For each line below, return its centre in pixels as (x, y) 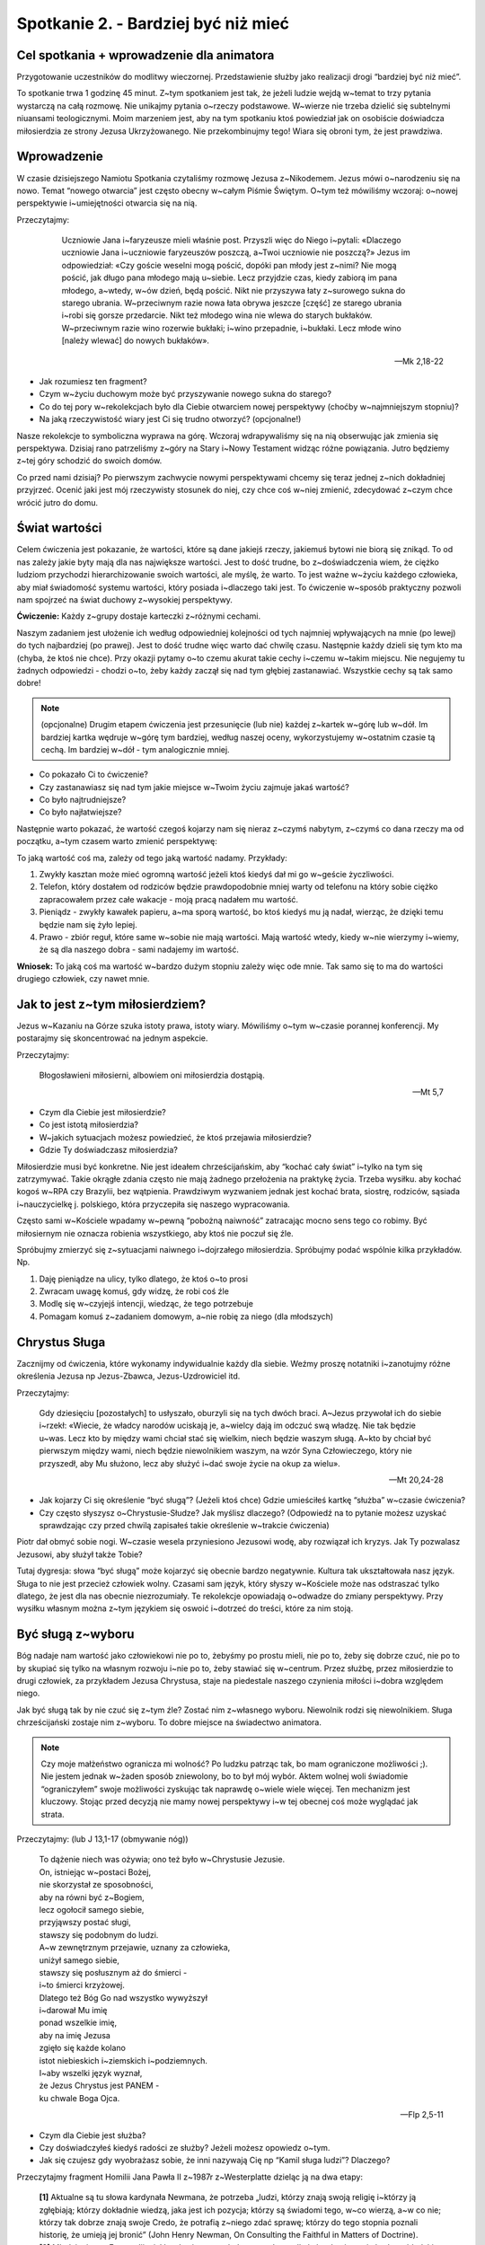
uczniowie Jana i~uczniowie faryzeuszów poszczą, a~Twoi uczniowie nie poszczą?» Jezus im (236, 252)
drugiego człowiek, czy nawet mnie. (83, 979)
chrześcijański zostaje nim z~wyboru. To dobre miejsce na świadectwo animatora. (169, 1722)
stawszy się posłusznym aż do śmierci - (113, 1972)
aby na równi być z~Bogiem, (92, 1897)
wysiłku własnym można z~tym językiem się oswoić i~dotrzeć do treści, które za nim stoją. (185, 1608)
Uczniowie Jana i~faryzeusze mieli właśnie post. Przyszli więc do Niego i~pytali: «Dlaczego (231, 240)
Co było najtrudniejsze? (83, 800)
